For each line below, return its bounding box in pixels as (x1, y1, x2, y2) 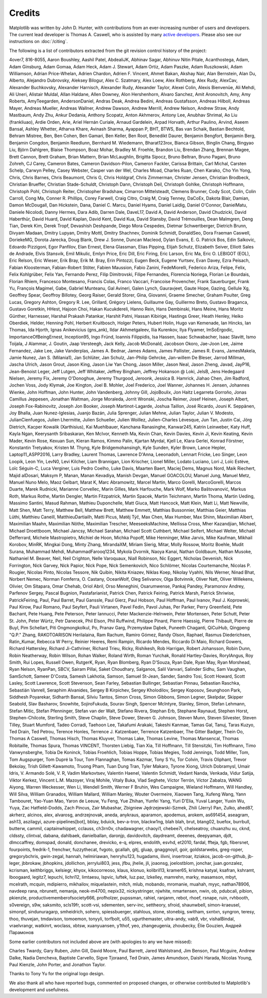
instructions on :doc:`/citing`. (9, 39, 68, 45)
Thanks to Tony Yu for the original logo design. (9, 971, 105, 977)
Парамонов (9, 930, 34, 936)
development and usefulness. (9, 987, 70, 993)
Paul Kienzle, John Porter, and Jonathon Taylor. (9, 961, 106, 967)
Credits (9, 7, 41, 18)
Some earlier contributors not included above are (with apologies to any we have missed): (9, 939, 192, 945)
